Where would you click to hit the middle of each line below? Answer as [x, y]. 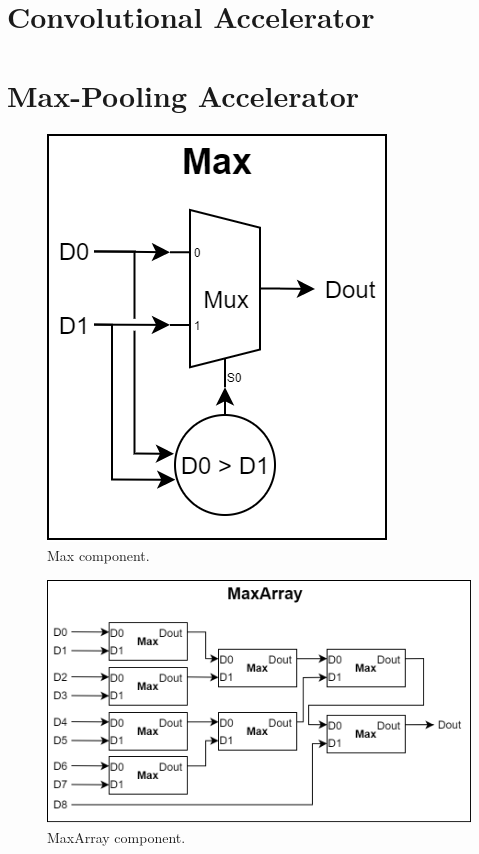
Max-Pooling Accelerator [183, 94]
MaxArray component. [116, 837]
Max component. [98, 555]
